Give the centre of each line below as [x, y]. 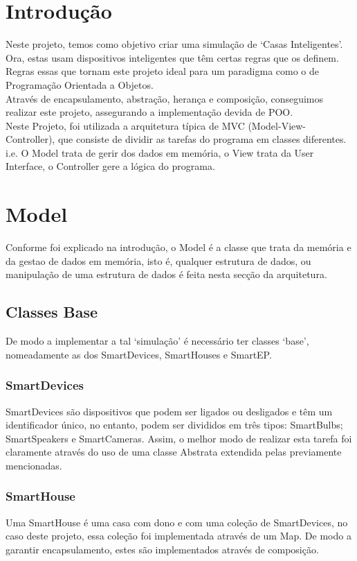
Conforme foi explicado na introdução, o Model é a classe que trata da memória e [178, 247]
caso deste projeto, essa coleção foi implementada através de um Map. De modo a [178, 536]
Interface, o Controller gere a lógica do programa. [110, 166]
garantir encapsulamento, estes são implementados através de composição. [162, 549]
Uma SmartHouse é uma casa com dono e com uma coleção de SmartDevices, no [177, 522]
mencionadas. [34, 465]
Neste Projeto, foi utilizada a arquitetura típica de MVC [125, 125]
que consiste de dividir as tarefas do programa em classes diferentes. [202, 139]
